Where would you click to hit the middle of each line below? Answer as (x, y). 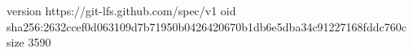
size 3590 (29, 42)
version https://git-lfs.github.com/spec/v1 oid (121, 10)
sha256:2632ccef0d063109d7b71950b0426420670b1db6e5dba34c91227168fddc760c (206, 26)
